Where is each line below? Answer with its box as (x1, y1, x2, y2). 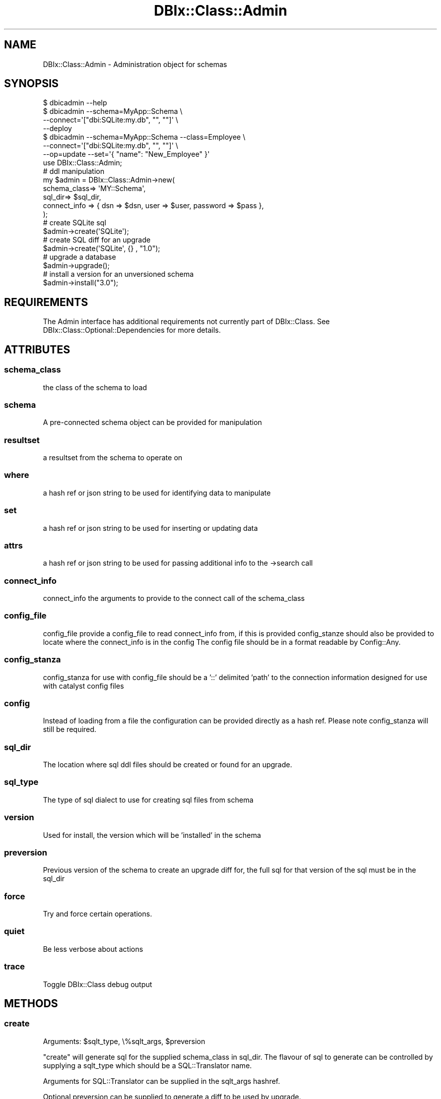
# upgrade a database (43, 253, 116, 262)
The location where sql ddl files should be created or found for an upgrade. (43, 760, 292, 769)
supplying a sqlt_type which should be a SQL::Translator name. (43, 1061, 252, 1070)
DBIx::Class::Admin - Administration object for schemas (43, 59, 227, 69)
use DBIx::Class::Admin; (43, 158, 122, 167)
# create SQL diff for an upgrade (43, 235, 151, 245)
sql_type (4, 777, 39, 787)
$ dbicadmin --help (43, 98, 107, 107)
